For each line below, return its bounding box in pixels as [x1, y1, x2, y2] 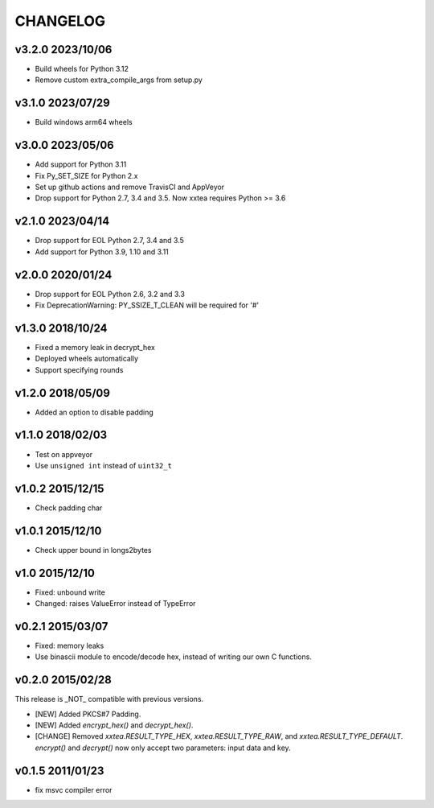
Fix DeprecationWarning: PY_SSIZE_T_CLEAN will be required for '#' [35, 300, 260, 310]
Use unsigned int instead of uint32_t [35, 460, 173, 470]
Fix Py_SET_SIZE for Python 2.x [35, 171, 138, 180]
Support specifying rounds [35, 365, 124, 374]
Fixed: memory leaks [35, 641, 104, 650]
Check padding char [35, 503, 103, 513]
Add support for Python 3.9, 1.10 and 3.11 [35, 246, 169, 257]
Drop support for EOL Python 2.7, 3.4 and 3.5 [35, 236, 185, 245]
